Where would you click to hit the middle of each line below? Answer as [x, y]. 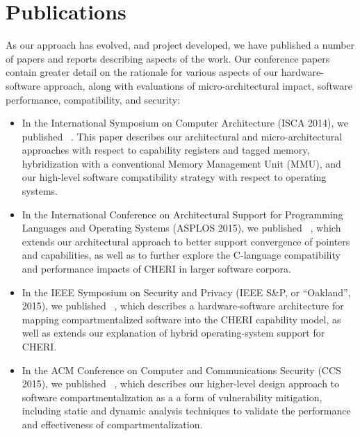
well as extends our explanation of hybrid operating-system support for [173, 333]
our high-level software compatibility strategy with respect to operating [174, 177]
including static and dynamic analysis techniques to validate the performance [186, 411]
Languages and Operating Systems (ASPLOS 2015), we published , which [181, 228]
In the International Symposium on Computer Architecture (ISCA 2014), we [185, 123]
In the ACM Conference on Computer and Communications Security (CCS [181, 370]
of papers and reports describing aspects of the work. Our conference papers [168, 58]
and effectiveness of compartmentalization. [112, 424]
